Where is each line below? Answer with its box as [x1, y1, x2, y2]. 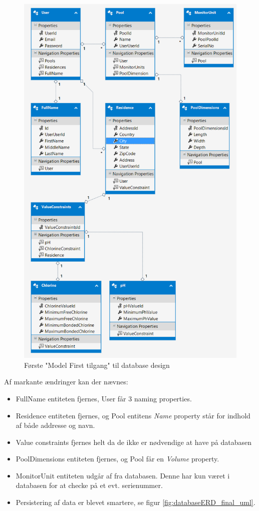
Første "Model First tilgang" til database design [24, 359, 170, 370]
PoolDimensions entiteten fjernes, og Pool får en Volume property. [16, 453, 219, 464]
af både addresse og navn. [16, 420, 95, 430]
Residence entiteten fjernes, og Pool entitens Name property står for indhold [16, 410, 250, 420]
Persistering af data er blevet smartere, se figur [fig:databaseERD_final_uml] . [16, 497, 255, 507]
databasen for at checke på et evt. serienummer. [16, 480, 163, 490]
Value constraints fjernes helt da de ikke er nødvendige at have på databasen [16, 436, 251, 447]
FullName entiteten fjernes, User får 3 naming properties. [16, 393, 192, 403]
